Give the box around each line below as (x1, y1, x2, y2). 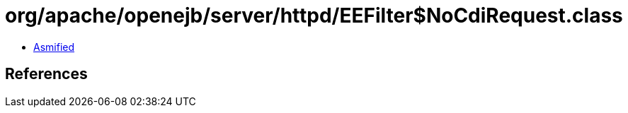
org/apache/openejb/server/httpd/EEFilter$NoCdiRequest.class (5, 4, 623, 28)
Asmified (33, 40, 75, 53)
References (5, 65, 88, 83)
